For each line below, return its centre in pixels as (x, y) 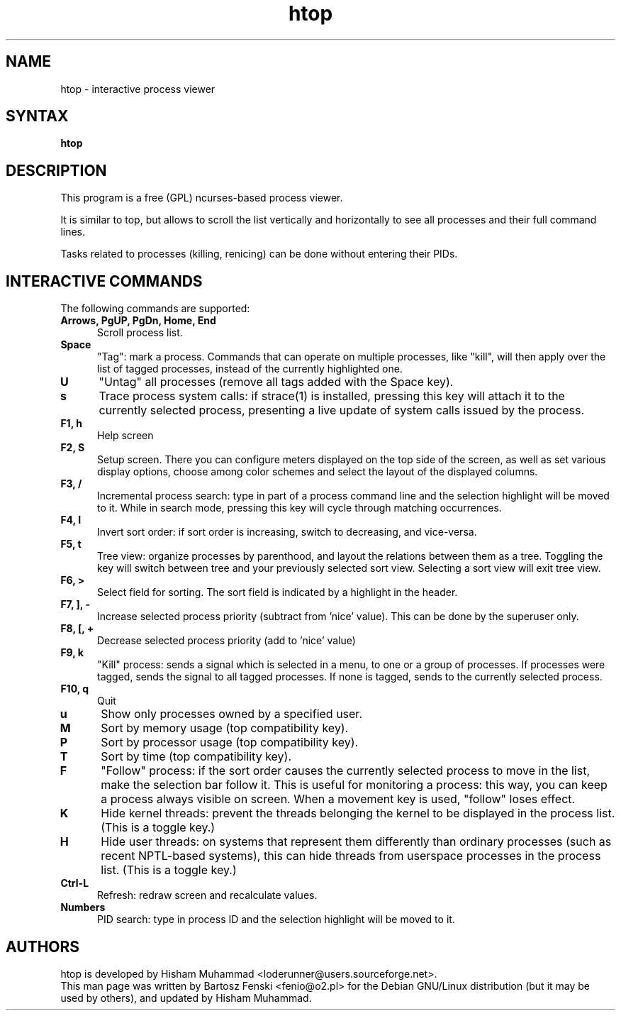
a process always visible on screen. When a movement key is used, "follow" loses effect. (338, 799)
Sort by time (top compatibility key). (196, 757)
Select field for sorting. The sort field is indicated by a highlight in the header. (278, 592)
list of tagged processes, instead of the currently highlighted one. (250, 369)
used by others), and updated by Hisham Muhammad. (186, 998)
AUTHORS (43, 946)
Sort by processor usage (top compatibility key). (230, 742)
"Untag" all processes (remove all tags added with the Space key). (276, 382)
